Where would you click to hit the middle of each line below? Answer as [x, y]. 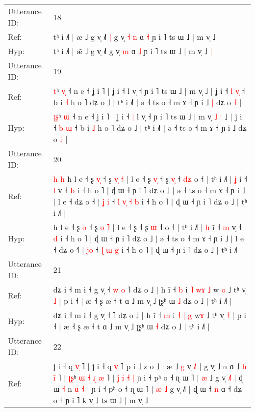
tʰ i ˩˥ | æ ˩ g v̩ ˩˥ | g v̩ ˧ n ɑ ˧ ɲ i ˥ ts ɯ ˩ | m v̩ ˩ [134, 37]
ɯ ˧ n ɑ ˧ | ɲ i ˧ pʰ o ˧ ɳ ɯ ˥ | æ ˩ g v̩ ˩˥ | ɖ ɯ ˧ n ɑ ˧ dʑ [148, 389]
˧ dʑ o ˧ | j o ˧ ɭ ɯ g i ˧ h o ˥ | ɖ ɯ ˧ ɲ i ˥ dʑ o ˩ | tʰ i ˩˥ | [148, 250]
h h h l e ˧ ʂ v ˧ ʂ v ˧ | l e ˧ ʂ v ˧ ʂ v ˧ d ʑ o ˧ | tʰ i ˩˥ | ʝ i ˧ [150, 179]
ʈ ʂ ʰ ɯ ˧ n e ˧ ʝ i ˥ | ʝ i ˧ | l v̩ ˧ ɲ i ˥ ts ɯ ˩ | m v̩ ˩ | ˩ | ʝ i [148, 116]
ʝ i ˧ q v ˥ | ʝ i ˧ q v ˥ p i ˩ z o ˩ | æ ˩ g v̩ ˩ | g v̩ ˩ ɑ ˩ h [150, 366]
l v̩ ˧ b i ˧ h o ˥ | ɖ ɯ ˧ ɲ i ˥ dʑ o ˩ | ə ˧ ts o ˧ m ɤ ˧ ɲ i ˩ [149, 190]
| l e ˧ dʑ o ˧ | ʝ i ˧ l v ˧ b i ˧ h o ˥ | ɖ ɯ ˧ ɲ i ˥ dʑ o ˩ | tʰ [150, 201]
